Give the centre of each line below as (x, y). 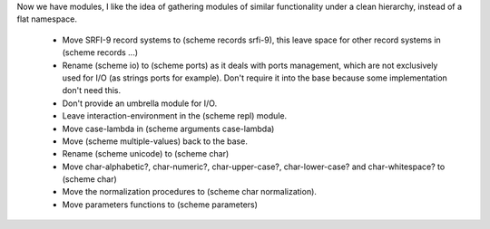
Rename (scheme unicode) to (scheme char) (146, 154)
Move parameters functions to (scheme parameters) (160, 205)
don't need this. (92, 91)
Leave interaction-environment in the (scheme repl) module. (175, 116)
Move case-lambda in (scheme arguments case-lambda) (168, 129)
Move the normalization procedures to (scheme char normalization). (190, 192)
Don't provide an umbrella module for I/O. (140, 103)
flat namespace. (47, 19)
